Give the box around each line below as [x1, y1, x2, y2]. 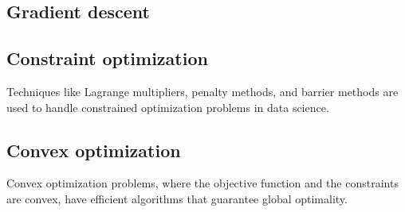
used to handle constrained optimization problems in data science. [6, 98, 329, 115]
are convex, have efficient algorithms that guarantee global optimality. [6, 190, 348, 206]
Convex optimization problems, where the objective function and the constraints [6, 175, 399, 191]
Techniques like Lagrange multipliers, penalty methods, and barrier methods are [6, 83, 399, 99]
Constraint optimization [6, 46, 208, 71]
